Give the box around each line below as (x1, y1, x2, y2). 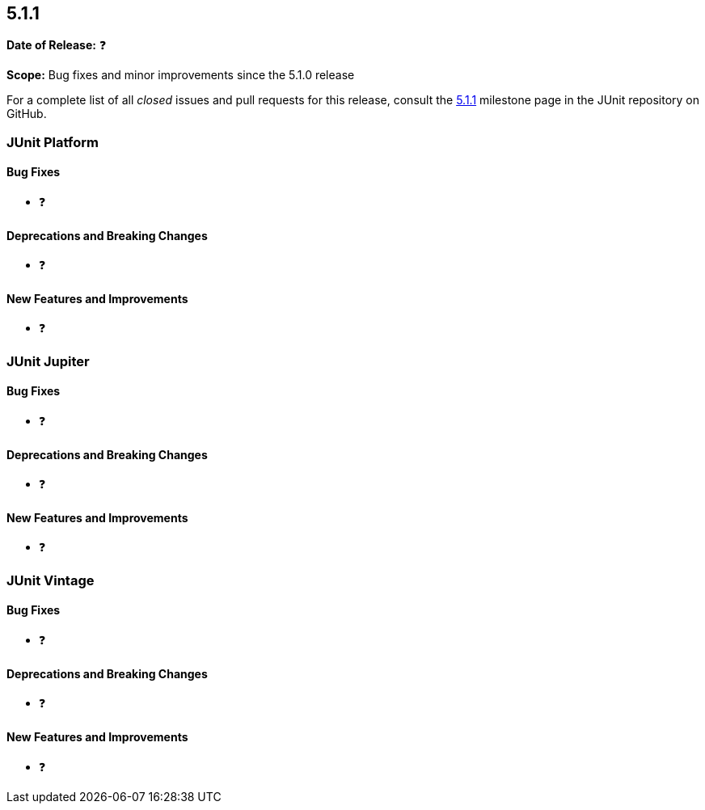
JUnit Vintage (6, 572, 95, 589)
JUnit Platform (6, 133, 99, 150)
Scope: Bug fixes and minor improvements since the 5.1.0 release (6, 68, 355, 82)
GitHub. (6, 107, 47, 121)
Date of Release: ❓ (6, 38, 107, 53)
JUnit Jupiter (6, 352, 90, 369)
